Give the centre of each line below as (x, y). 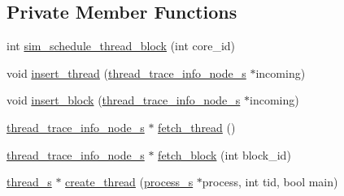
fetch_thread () (197, 127)
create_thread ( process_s (129, 182)
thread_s (29, 182)
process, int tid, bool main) (270, 182)
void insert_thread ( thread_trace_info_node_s (126, 72)
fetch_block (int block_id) (224, 154)
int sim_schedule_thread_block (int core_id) (121, 46)
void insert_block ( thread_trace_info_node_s (124, 100)
